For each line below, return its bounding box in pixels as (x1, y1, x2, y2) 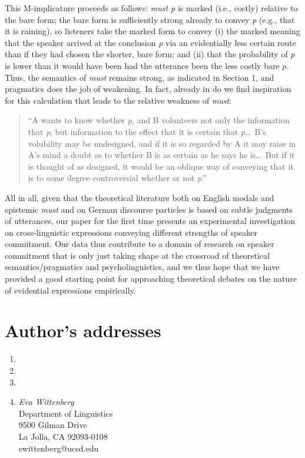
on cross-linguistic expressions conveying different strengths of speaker (5, 226, 258, 238)
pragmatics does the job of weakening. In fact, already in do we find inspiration (5, 83, 291, 95)
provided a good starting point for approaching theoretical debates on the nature (5, 272, 297, 285)
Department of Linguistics (18, 407, 113, 419)
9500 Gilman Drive (18, 419, 87, 431)
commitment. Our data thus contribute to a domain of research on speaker (5, 238, 274, 250)
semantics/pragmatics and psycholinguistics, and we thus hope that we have (5, 261, 280, 273)
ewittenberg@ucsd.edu (18, 441, 99, 454)
